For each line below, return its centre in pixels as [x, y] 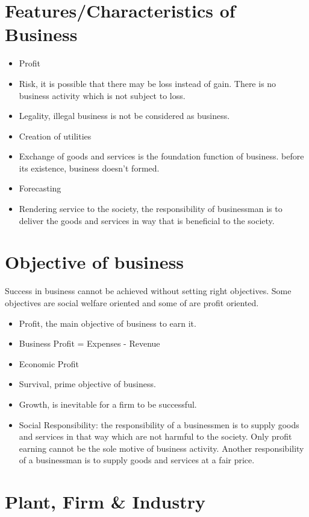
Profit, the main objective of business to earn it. [108, 323]
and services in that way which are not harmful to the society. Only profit [155, 436]
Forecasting [40, 188]
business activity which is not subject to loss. [102, 95]
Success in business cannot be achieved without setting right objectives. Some [148, 291]
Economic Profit [49, 363]
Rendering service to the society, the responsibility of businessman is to [151, 209]
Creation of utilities [55, 136]
